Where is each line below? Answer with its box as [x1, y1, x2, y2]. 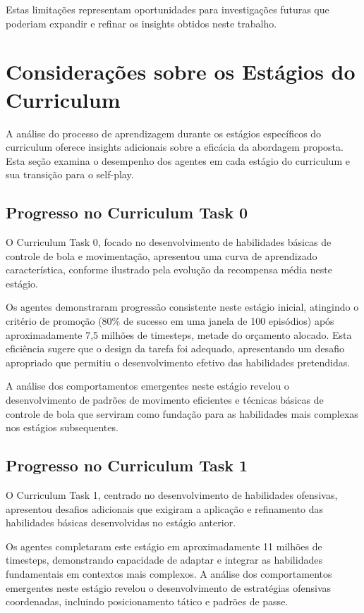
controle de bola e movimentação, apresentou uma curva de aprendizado [6, 248, 317, 263]
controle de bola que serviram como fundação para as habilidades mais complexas [6, 406, 358, 421]
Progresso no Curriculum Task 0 [6, 202, 248, 223]
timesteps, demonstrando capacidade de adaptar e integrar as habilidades [6, 552, 322, 567]
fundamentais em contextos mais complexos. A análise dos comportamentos [6, 566, 332, 581]
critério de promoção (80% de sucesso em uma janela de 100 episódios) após [6, 314, 334, 328]
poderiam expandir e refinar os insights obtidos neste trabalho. [6, 16, 277, 30]
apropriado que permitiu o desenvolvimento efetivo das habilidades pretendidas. [6, 354, 351, 369]
